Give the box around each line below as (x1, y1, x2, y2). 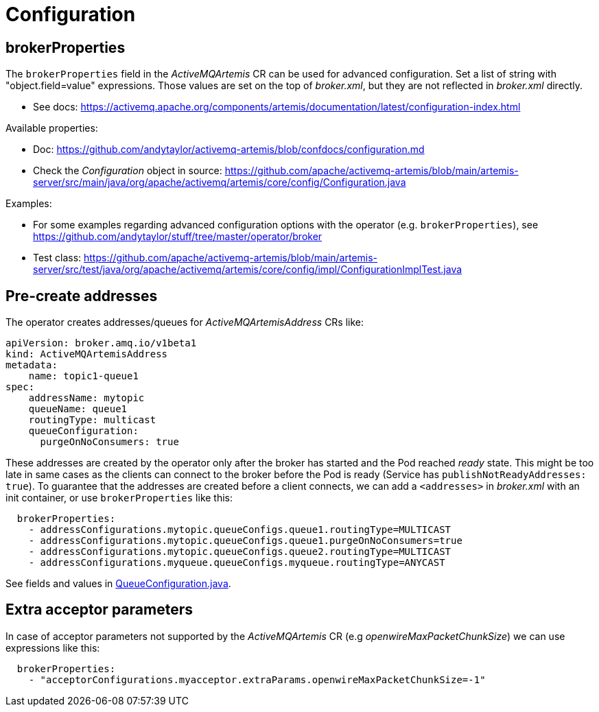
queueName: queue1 (28, 403, 128, 415)
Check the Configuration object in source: (33, 165, 222, 177)
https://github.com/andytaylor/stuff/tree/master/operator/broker (33, 230, 322, 243)
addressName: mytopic (28, 392, 145, 404)
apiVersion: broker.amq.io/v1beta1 (5, 337, 197, 349)
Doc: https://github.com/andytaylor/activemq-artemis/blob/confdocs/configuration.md (33, 143, 425, 156)
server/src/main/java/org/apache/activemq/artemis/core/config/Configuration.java (33, 176, 406, 189)
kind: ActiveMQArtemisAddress (5, 348, 168, 360)
